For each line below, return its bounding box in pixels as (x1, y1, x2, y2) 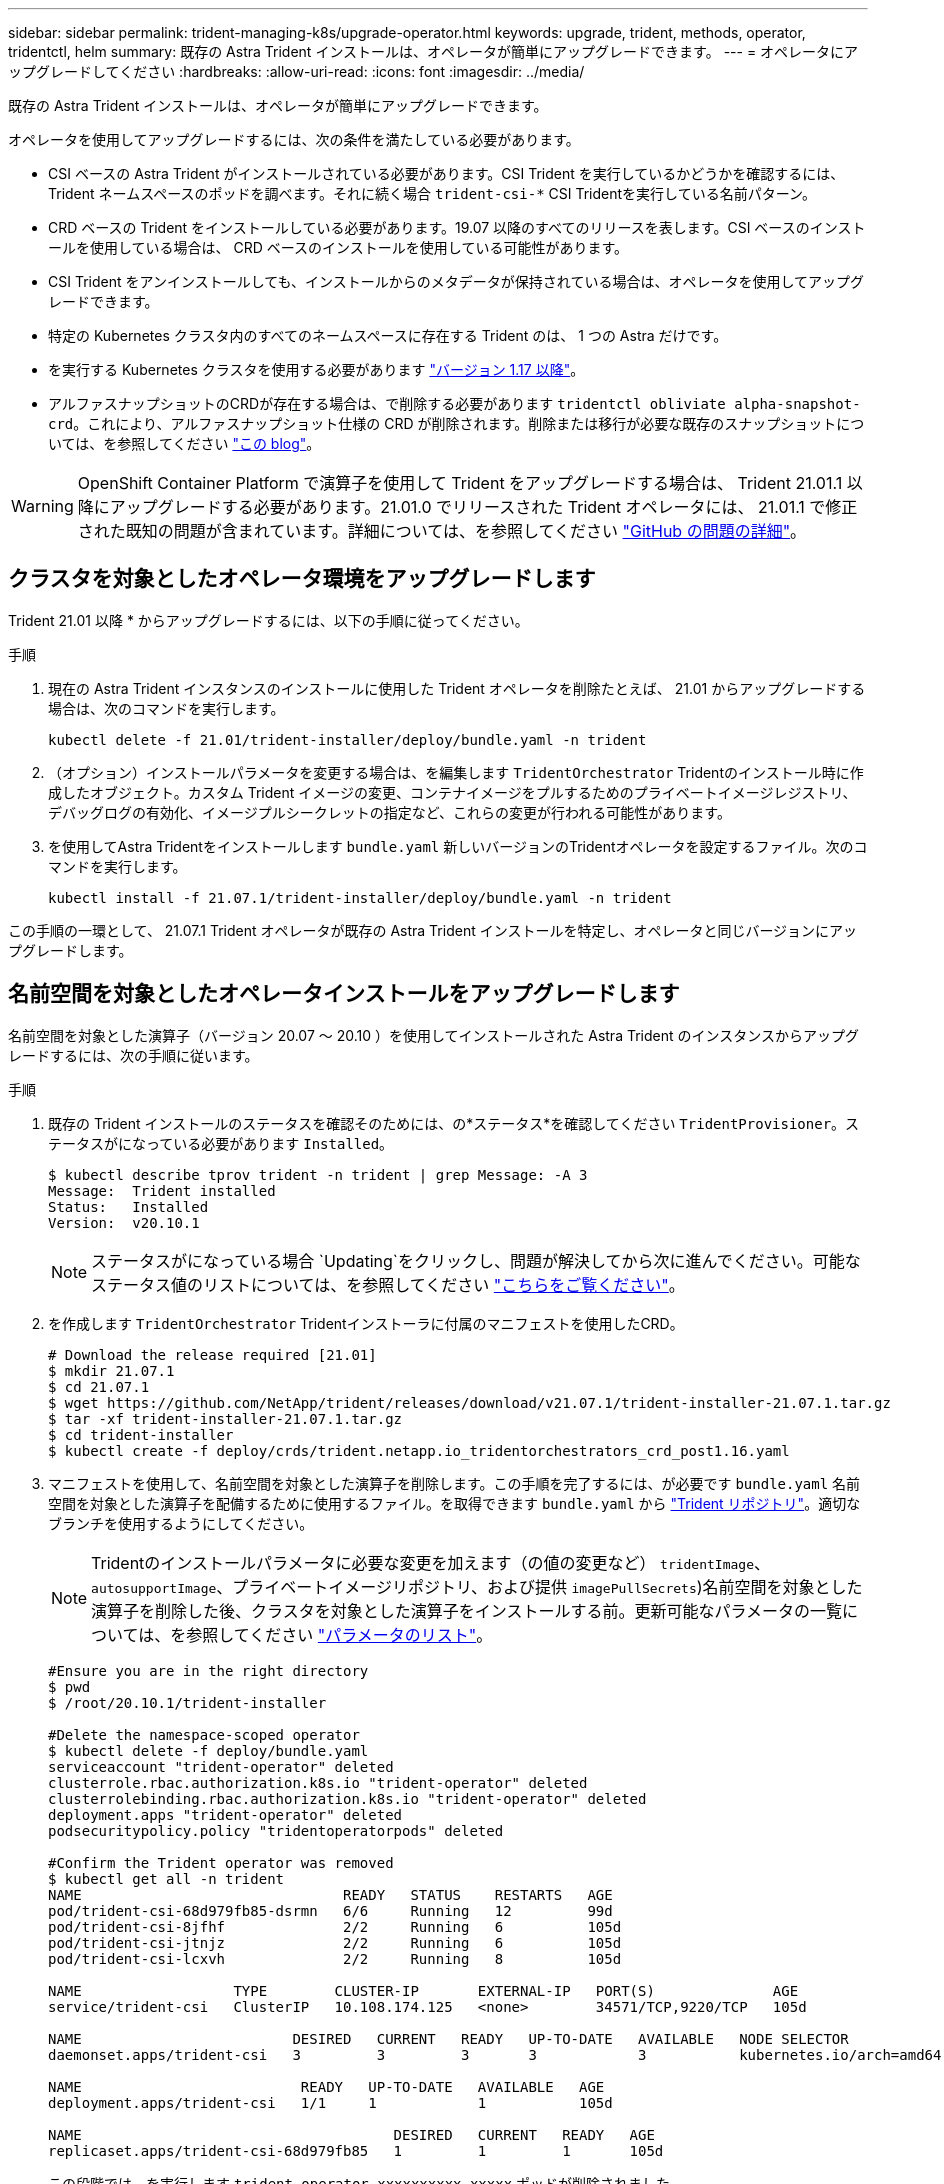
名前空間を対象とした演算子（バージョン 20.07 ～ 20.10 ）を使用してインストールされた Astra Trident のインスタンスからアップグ (8, 1026, 859, 1044)
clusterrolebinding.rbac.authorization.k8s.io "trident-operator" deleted (48, 1790, 647, 1807)
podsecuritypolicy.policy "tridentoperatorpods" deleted (48, 1822, 504, 1839)
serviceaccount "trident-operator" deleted (48, 1758, 394, 1775)
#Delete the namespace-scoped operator (48, 1726, 360, 1743)
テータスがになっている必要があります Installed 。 (48, 1134, 394, 1152)
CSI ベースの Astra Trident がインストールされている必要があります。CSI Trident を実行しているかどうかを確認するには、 (48, 165, 845, 182)
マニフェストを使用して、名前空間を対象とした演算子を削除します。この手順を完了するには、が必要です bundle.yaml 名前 (48, 1474, 861, 1492)
